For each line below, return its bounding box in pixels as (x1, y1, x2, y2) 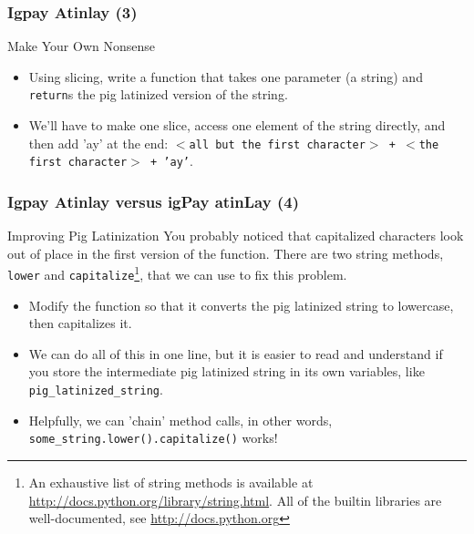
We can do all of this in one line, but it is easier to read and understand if (28, 344, 443, 363)
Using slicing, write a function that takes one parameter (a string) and (28, 67, 423, 86)
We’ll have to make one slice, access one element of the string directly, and (28, 116, 446, 135)
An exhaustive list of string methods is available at (28, 472, 314, 491)
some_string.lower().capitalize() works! (28, 428, 278, 447)
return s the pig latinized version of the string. (28, 85, 288, 104)
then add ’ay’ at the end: (28, 133, 169, 152)
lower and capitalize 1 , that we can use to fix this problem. (7, 262, 347, 284)
